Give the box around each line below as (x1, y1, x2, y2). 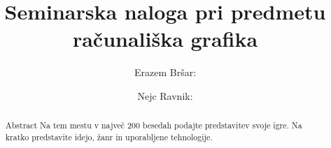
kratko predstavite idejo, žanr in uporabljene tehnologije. (5, 131, 213, 142)
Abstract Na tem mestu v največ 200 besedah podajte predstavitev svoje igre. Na (5, 119, 302, 131)
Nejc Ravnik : (137, 88, 193, 103)
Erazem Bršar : (134, 65, 197, 80)
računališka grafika (72, 24, 258, 53)
